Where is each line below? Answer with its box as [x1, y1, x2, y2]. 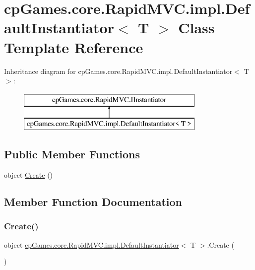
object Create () [4, 170, 53, 180]
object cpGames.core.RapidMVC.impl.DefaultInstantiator [4, 239, 179, 250]
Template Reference [4, 37, 143, 57]
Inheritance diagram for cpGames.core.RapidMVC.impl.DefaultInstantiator [4, 66, 233, 76]
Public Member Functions [4, 146, 140, 162]
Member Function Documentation [4, 194, 183, 209]
